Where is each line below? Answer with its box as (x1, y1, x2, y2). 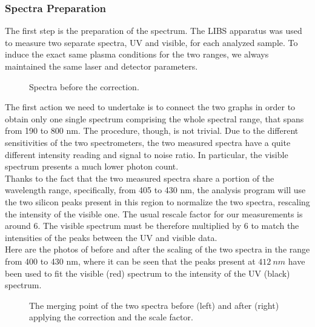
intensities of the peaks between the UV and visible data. (5, 231, 217, 243)
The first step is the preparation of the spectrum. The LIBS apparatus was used (5, 24, 302, 37)
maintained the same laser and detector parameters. (5, 60, 198, 72)
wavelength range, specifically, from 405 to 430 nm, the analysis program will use (5, 183, 306, 196)
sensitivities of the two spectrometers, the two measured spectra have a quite (5, 136, 291, 148)
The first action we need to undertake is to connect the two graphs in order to (5, 101, 296, 113)
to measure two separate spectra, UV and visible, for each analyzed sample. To (5, 36, 298, 48)
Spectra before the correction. (29, 80, 139, 93)
